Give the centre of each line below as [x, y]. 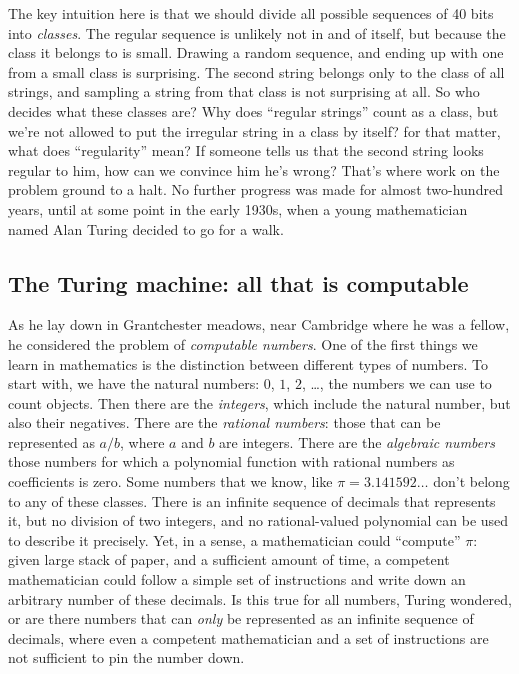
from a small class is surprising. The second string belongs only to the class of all [256, 71]
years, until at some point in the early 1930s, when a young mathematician [238, 208]
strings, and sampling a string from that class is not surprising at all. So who [244, 91]
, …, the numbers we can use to [396, 383]
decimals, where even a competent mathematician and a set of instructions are [248, 637]
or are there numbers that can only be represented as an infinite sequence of [241, 618]
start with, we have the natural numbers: [134, 383]
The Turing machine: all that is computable [238, 282]
